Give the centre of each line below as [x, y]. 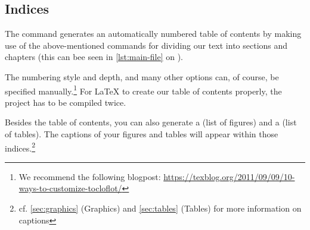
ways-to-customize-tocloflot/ [70, 188]
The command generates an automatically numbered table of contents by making [153, 34]
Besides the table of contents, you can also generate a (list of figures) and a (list [151, 122]
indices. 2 [20, 147]
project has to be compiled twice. [66, 102]
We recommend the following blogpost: [90, 176]
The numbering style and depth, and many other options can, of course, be [142, 76]
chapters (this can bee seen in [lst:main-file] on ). [94, 57]
